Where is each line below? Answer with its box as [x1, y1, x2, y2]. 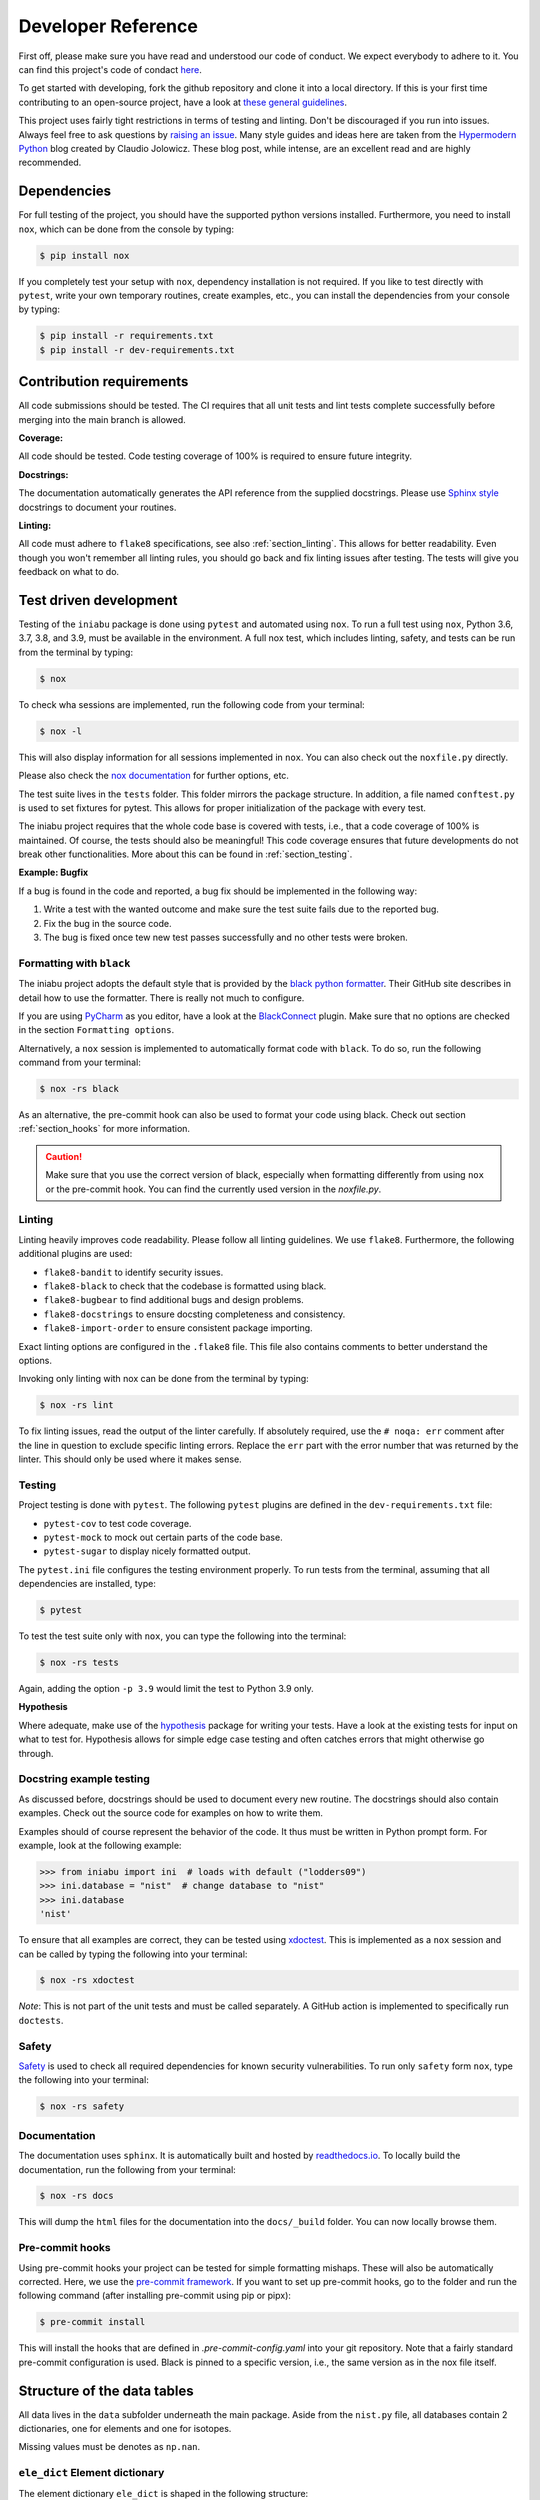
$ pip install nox [39, 250, 130, 261]
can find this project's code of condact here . [18, 63, 202, 75]
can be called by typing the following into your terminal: [18, 1948, 248, 1960]
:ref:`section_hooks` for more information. [18, 1123, 190, 1135]
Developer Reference [18, 15, 199, 37]
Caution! [45, 1150, 83, 1162]
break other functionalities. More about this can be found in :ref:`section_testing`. [18, 848, 353, 860]
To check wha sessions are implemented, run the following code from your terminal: [18, 698, 365, 710]
